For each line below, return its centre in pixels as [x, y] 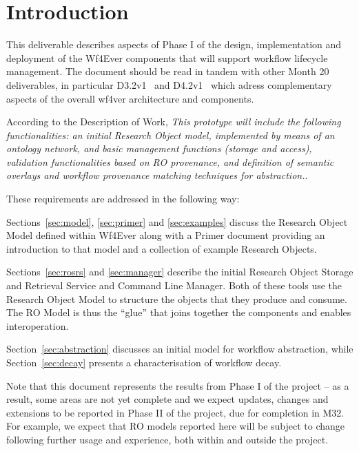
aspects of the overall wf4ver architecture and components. [130, 98]
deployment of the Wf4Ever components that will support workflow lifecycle [167, 57]
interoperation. [38, 325]
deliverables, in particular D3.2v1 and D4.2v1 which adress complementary [169, 84]
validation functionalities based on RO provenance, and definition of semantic [170, 161]
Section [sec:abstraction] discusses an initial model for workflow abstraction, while [180, 349]
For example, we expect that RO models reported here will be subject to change [176, 426]
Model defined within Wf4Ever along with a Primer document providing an [166, 235]
